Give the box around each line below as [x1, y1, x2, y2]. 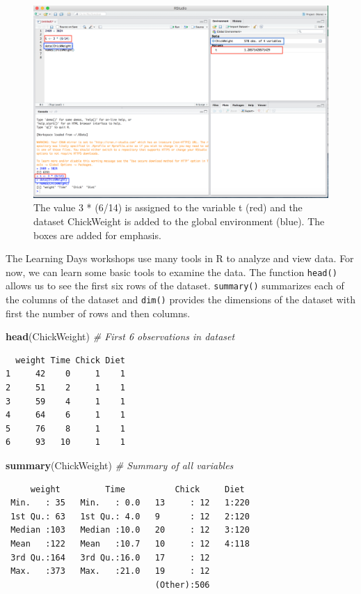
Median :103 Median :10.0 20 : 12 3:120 [10, 525, 250, 535]
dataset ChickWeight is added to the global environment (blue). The [33, 213, 325, 228]
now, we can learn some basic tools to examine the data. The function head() [6, 264, 337, 279]
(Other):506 [154, 579, 210, 590]
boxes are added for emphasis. [33, 227, 161, 242]
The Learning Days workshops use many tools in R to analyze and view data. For [6, 251, 354, 266]
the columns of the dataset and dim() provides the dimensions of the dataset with [6, 292, 355, 307]
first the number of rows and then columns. [6, 305, 191, 320]
